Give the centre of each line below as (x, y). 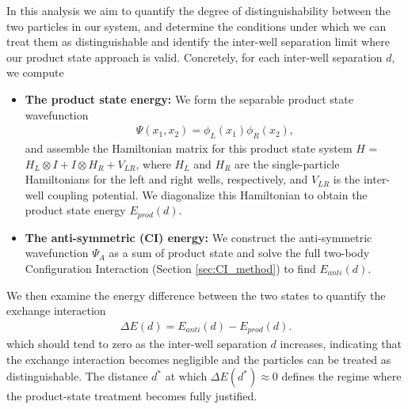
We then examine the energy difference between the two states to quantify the (196, 295)
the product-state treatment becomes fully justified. (132, 396)
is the (347, 179)
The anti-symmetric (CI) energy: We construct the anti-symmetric (198, 237)
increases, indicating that (341, 344)
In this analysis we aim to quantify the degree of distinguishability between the (198, 10)
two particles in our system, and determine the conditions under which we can (196, 26)
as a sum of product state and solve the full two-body (239, 253)
